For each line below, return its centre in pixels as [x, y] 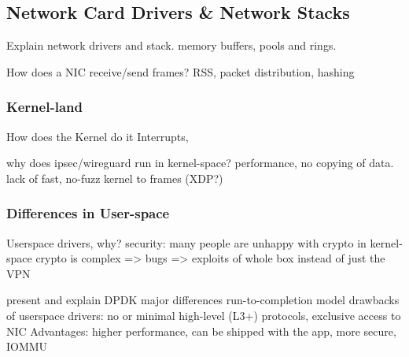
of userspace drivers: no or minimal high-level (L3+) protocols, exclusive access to [204, 315]
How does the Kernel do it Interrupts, [98, 136]
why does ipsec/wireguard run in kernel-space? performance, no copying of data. [200, 163]
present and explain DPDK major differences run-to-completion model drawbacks [203, 300]
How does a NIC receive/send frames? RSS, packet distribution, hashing [181, 71]
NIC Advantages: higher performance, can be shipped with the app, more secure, [201, 331]
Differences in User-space [88, 213]
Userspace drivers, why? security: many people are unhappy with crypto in [186, 242]
